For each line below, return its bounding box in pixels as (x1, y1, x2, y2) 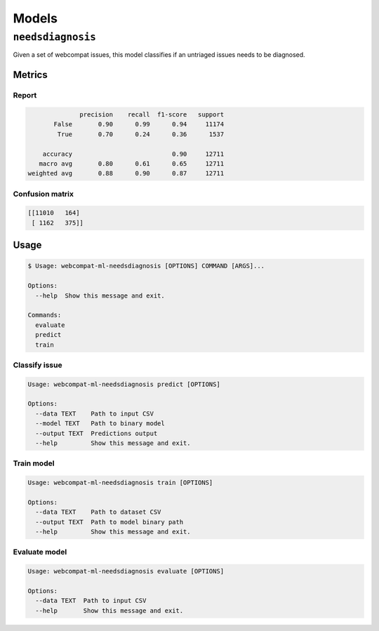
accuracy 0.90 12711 (42, 150, 225, 158)
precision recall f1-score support (79, 110, 225, 119)
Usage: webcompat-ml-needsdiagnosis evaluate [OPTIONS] (27, 567, 225, 576)
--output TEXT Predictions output (35, 429, 158, 437)
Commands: (27, 311, 62, 319)
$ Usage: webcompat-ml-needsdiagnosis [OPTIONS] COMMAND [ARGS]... (27, 262, 265, 270)
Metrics (13, 69, 48, 81)
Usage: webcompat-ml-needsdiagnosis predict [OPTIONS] (27, 380, 220, 388)
